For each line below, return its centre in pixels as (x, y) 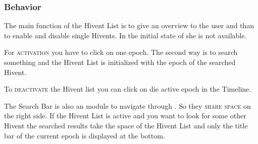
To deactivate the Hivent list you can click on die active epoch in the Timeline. (128, 89)
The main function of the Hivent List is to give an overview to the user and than (129, 25)
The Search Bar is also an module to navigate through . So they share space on (127, 105)
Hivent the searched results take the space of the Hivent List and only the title (126, 125)
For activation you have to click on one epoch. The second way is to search (121, 52)
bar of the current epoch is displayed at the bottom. (85, 135)
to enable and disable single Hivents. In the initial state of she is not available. (125, 35)
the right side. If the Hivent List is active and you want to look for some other (125, 116)
